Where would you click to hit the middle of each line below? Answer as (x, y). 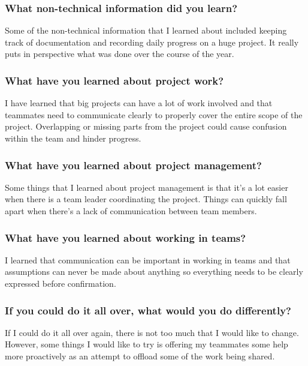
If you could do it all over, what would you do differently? (148, 310)
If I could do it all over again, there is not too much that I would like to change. (152, 332)
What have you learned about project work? (114, 80)
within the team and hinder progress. (73, 138)
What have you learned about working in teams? (126, 237)
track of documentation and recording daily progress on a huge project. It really (152, 42)
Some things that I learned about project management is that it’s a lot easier (147, 187)
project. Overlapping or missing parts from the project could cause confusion (146, 126)
